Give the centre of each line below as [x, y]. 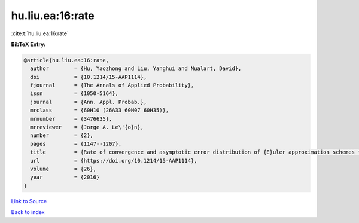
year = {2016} [65, 177]
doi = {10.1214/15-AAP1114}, [89, 77]
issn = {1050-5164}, [74, 94]
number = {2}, [62, 135]
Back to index [28, 212]
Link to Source [29, 201]
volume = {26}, [63, 169]
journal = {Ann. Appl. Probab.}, [89, 102]
